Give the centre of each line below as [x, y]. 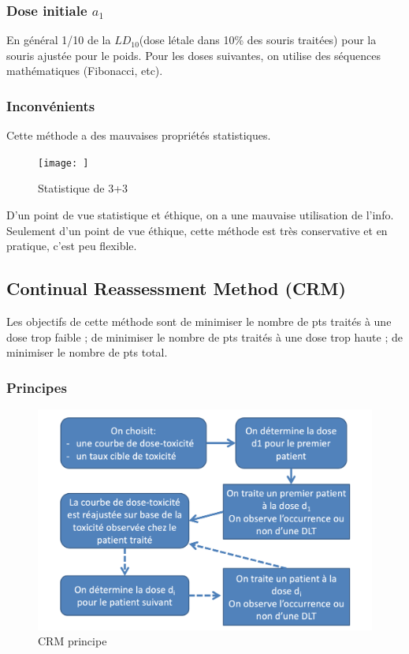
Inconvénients [51, 105]
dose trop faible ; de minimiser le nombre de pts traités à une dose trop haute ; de [204, 336]
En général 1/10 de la [59, 40]
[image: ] [63, 163]
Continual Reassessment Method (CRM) [176, 288]
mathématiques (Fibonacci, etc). [85, 71]
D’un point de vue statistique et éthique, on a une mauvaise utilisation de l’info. [200, 215]
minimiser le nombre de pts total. [87, 352]
